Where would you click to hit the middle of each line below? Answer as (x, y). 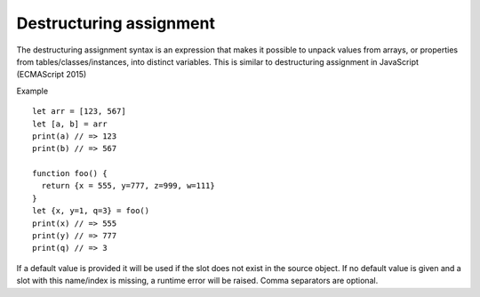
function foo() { (70, 174)
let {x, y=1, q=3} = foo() (91, 211)
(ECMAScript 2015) (52, 75)
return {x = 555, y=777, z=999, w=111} (128, 186)
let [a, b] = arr (70, 124)
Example (32, 91)
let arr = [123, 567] (79, 112)
